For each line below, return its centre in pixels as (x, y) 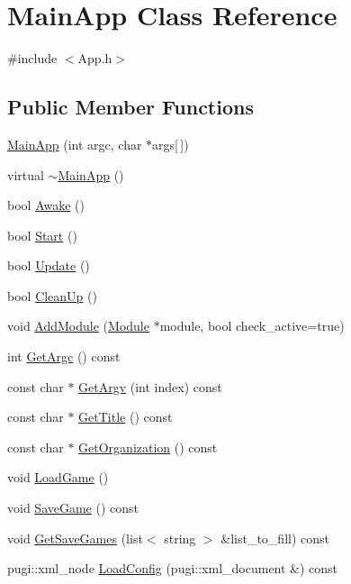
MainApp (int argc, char (75, 144)
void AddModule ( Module (78, 326)
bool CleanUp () (52, 295)
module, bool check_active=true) (252, 326)
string (180, 538)
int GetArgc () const (64, 356)
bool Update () (49, 265)
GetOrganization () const (148, 447)
